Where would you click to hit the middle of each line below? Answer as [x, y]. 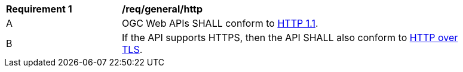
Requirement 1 [39, 9]
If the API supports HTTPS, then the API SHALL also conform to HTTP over [290, 37]
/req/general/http [162, 9]
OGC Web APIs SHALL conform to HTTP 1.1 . [220, 23]
